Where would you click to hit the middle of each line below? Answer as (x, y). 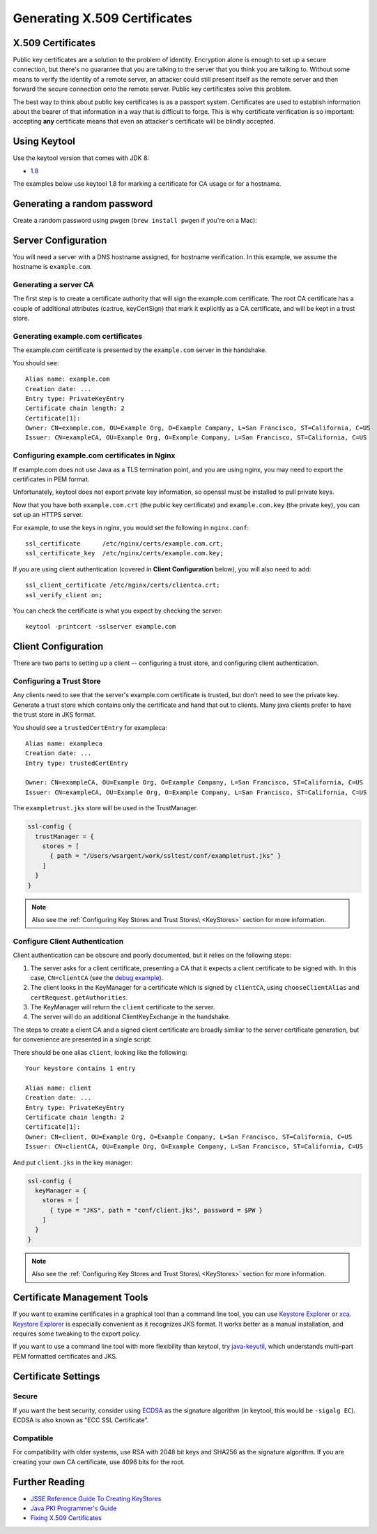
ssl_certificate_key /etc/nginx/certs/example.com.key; (125, 553)
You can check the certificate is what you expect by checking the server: (118, 611)
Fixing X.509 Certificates (66, 1518)
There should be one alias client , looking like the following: (100, 1052)
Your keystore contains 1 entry (80, 1068)
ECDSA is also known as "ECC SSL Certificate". (81, 1420)
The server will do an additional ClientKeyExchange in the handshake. (130, 1017)
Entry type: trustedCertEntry (77, 763)
